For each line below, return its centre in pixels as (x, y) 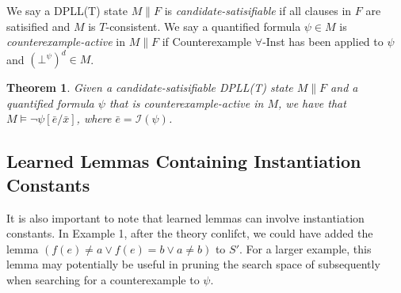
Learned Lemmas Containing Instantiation (184, 161)
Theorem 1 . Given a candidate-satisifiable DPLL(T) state (150, 88)
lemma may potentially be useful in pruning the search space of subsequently (193, 264)
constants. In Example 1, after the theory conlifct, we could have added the (190, 233)
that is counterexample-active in (186, 103)
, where (94, 118)
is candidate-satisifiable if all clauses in (258, 10)
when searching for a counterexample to (103, 280)
